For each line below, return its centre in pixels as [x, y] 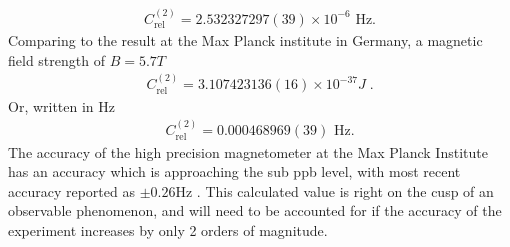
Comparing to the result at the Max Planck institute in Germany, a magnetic [245, 40]
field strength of [56, 59]
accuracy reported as [71, 190]
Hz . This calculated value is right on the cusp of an [334, 190]
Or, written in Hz [62, 105]
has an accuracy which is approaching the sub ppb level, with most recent [234, 171]
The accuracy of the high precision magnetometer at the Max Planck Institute [248, 151]
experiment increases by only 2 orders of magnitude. [168, 229]
